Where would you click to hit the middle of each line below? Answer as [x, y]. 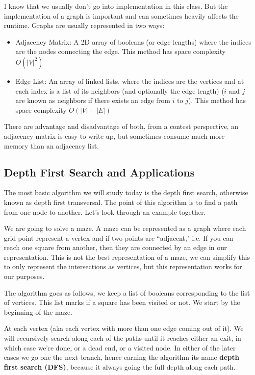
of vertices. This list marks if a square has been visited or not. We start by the [122, 302]
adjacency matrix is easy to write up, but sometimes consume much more [114, 136]
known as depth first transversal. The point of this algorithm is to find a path [121, 202]
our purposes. [24, 276]
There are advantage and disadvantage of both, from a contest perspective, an [121, 126]
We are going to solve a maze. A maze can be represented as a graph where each [125, 228]
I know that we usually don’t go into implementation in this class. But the [116, 6]
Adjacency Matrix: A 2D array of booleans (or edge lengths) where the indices [133, 41]
